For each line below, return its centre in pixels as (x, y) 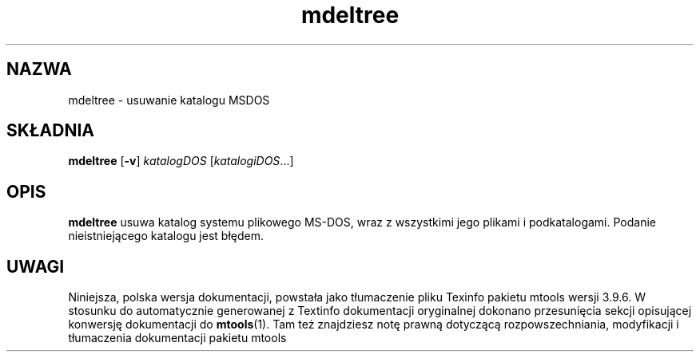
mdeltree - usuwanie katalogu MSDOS (169, 100)
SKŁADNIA (50, 131)
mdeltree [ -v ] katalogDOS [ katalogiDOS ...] (181, 161)
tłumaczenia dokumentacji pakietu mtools (177, 338)
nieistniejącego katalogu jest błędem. (166, 236)
